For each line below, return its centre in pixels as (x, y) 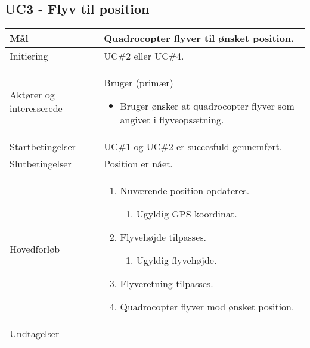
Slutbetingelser (41, 164)
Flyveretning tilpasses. (167, 284)
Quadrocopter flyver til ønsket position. (199, 38)
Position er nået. (138, 164)
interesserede (36, 108)
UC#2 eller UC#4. (144, 56)
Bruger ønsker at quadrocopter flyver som (207, 106)
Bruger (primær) (139, 83)
